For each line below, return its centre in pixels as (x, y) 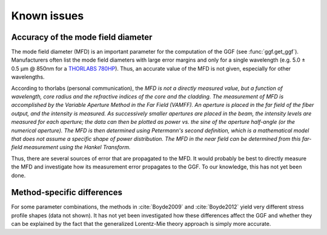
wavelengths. (28, 77)
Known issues (48, 16)
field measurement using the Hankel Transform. (71, 147)
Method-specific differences (67, 192)
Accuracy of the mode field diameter (82, 37)
